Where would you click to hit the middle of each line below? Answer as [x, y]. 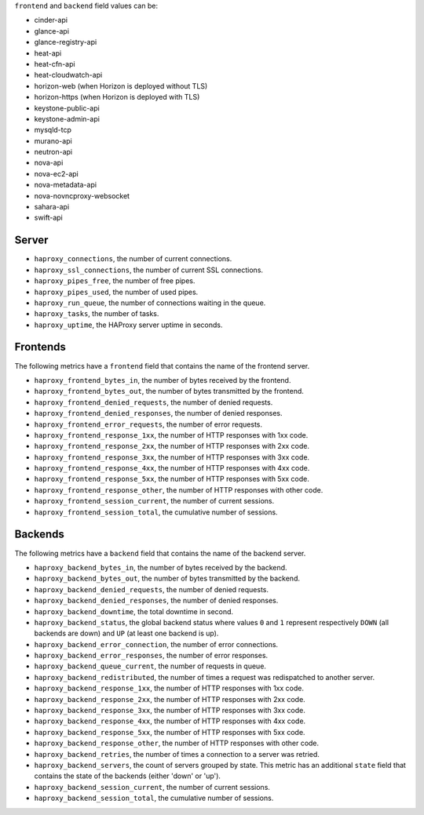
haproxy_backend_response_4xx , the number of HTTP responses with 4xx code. [170, 721]
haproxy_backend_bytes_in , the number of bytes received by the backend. [161, 567]
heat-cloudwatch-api [68, 75]
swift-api [48, 218]
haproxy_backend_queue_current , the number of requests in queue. [150, 666]
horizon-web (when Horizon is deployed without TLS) [121, 86]
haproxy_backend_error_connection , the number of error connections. [156, 644]
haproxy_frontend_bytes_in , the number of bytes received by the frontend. [163, 380]
